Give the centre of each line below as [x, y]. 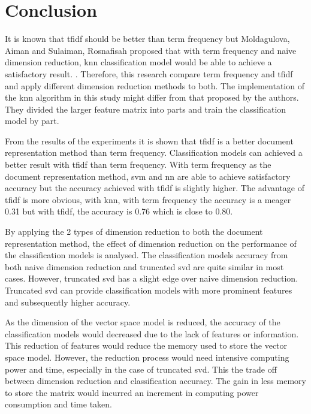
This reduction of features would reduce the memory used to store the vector [146, 345]
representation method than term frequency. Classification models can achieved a [154, 152]
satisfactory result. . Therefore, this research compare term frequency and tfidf [149, 73]
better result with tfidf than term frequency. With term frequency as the [138, 164]
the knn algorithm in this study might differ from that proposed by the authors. [152, 97]
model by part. [32, 121]
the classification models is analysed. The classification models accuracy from [147, 255]
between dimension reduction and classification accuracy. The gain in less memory [155, 381]
